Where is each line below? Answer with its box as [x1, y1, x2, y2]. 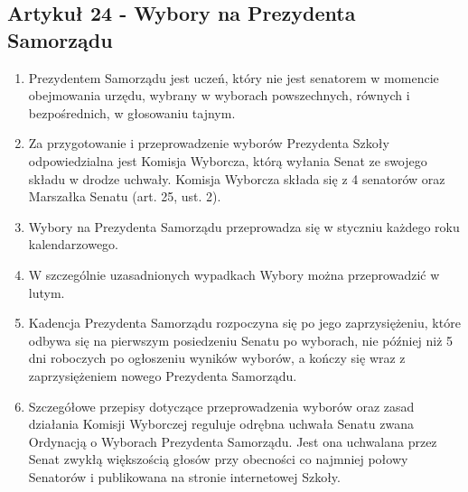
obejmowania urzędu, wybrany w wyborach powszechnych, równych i [28, 86, 410, 105]
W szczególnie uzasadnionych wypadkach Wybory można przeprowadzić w [28, 265, 440, 283]
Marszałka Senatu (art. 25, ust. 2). [28, 187, 221, 206]
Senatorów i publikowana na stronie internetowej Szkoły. [28, 467, 341, 486]
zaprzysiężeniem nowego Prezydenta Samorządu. [28, 366, 297, 385]
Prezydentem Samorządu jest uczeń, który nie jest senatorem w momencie [28, 68, 439, 87]
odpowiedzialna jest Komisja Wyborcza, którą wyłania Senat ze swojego [28, 151, 427, 170]
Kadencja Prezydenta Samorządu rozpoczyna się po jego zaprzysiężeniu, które [28, 313, 461, 332]
